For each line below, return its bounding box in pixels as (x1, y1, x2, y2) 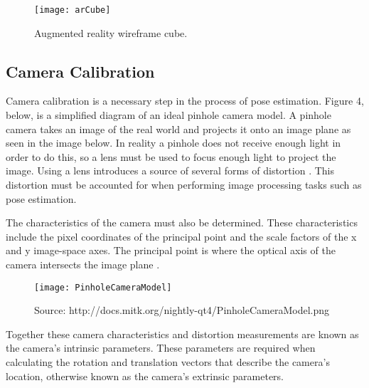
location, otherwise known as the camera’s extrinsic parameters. (6, 368, 284, 383)
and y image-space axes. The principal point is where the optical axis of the (6, 243, 336, 258)
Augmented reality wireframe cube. (34, 25, 188, 40)
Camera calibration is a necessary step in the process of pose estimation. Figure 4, (6, 93, 364, 108)
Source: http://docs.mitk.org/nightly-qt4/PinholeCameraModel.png (34, 303, 330, 318)
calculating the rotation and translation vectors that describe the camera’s (6, 355, 330, 369)
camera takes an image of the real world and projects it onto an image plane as (6, 121, 351, 136)
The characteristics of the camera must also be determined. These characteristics (6, 215, 358, 230)
